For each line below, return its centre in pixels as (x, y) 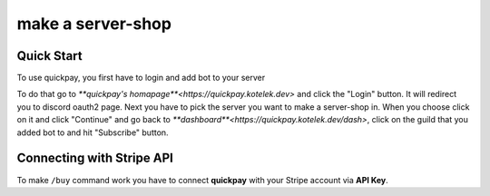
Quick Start (49, 56)
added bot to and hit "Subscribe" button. (93, 132)
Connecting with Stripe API (95, 158)
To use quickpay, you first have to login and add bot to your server (141, 78)
